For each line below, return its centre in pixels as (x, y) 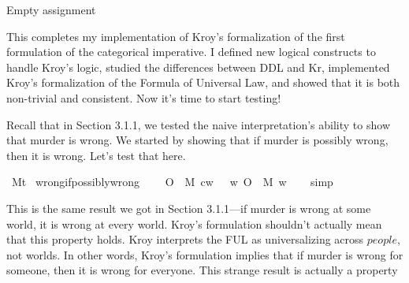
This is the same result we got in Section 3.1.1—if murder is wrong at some (189, 208)
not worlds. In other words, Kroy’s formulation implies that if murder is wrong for (205, 254)
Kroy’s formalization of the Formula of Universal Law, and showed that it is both (203, 82)
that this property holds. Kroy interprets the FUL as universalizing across (185, 239)
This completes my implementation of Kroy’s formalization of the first (176, 36)
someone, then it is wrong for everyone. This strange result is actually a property (202, 270)
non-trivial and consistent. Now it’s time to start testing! (144, 97)
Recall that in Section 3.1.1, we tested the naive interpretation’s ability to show (198, 124)
